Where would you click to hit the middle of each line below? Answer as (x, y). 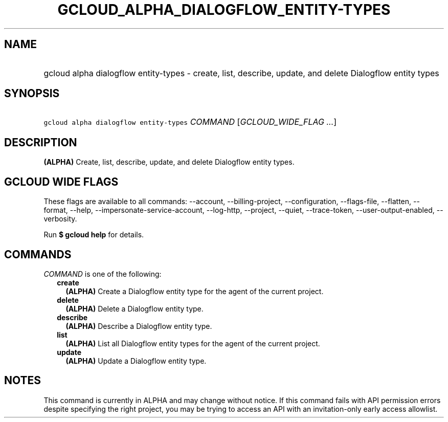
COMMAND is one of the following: (103, 274)
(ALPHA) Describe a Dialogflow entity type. (139, 326)
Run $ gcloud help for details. (94, 235)
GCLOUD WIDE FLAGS (61, 182)
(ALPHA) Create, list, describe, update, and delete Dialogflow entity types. (169, 162)
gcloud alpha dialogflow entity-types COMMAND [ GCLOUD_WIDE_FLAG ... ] (190, 122)
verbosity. (60, 219)
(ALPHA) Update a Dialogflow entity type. (136, 361)
